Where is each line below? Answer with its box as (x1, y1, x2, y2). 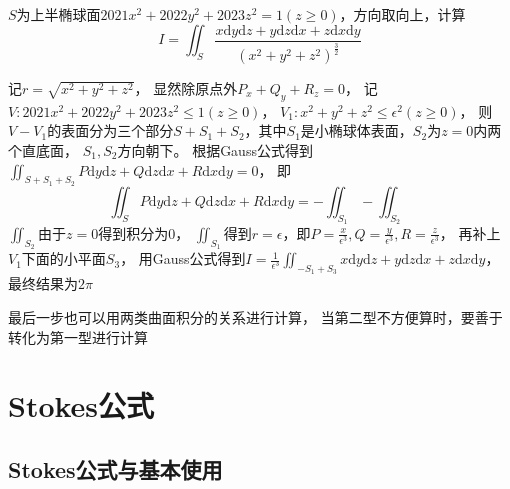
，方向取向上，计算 (339, 3, 466, 24)
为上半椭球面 (16, 3, 101, 24)
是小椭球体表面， (300, 120, 413, 141)
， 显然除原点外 (134, 77, 238, 98)
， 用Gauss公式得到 (120, 248, 246, 269)
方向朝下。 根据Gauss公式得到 (117, 139, 313, 160)
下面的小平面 (21, 248, 106, 269)
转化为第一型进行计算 (8, 326, 148, 347)
